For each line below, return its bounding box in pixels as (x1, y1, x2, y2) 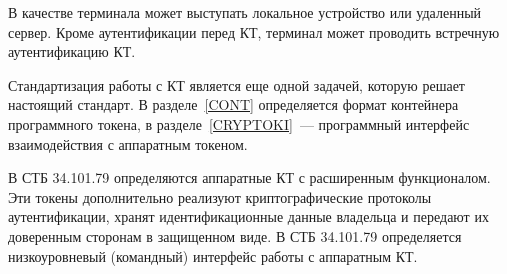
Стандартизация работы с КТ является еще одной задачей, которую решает (8, 74, 465, 95)
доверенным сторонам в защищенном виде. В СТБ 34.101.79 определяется (8, 225, 462, 246)
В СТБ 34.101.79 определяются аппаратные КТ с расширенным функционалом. (8, 167, 491, 188)
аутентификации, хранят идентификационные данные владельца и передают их (8, 206, 489, 227)
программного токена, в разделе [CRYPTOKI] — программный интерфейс (8, 113, 470, 134)
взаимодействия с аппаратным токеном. (8, 133, 248, 154)
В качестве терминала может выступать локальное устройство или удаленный (8, 2, 482, 22)
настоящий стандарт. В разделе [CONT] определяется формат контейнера (8, 94, 459, 115)
